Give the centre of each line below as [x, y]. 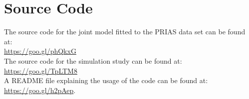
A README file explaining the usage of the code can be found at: [106, 80]
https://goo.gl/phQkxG [40, 51]
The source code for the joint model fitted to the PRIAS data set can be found [125, 32]
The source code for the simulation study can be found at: [93, 60]
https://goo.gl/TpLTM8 [41, 70]
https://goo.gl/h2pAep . [40, 90]
